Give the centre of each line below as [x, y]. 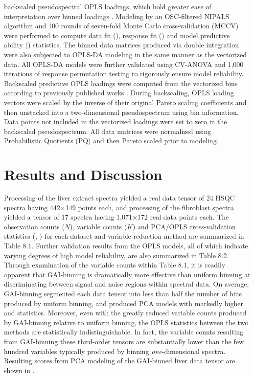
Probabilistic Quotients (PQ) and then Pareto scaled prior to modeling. [111, 141]
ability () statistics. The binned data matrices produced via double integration [121, 45]
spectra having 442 [32, 207]
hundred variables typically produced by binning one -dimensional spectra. [115, 351]
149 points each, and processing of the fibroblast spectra [150, 207]
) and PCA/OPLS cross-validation [184, 226]
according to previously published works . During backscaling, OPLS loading [119, 93]
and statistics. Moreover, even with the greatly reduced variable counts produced [125, 313]
